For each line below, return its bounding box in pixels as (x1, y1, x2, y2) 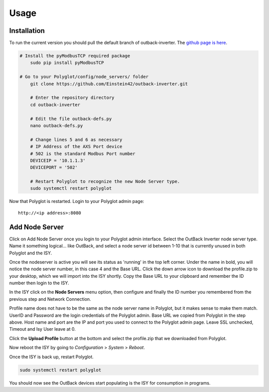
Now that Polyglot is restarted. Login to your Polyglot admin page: (9, 198, 144, 204)
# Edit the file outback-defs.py (30, 116, 112, 122)
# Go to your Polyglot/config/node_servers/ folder (19, 74, 149, 80)
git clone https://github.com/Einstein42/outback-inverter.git (30, 81, 188, 87)
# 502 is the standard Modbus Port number (30, 151, 135, 157)
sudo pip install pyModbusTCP (30, 60, 104, 66)
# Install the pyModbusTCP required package (19, 53, 131, 59)
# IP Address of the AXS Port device (30, 144, 123, 150)
